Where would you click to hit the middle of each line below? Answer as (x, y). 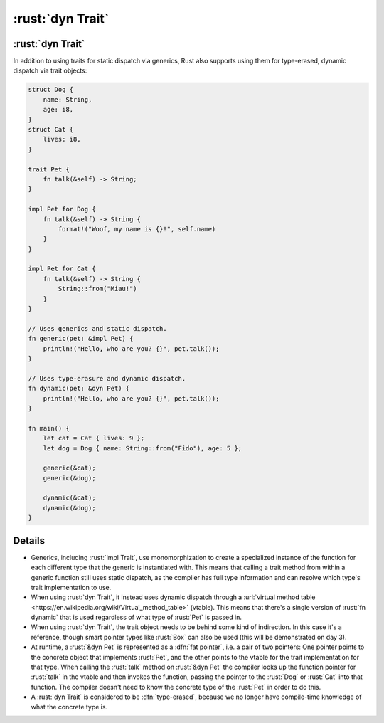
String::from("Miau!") (98, 289)
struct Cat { (51, 129)
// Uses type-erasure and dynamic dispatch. (107, 378)
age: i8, (58, 110)
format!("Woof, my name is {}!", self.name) (137, 229)
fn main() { (49, 428)
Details (29, 540)
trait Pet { (49, 169)
